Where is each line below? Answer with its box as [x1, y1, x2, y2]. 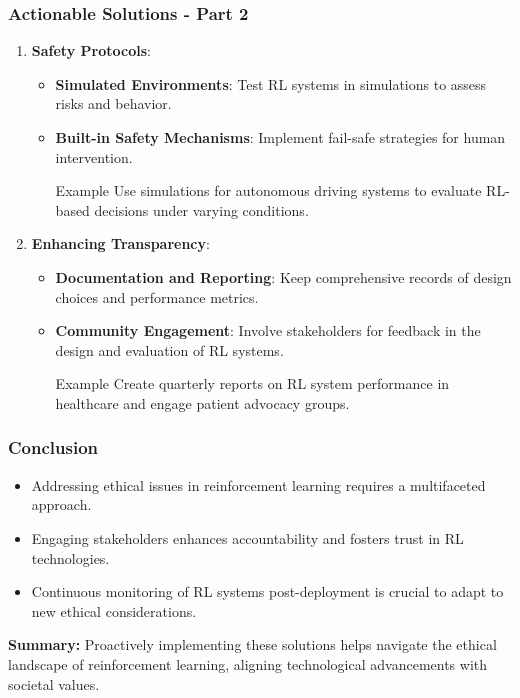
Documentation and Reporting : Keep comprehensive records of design [55, 266, 512, 287]
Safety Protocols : [31, 40, 151, 61]
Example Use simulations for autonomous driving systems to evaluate [55, 180, 482, 201]
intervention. [55, 146, 133, 167]
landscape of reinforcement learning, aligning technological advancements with [8, 653, 488, 674]
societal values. [8, 673, 100, 694]
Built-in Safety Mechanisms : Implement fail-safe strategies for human [55, 127, 506, 147]
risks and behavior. [55, 93, 172, 114]
